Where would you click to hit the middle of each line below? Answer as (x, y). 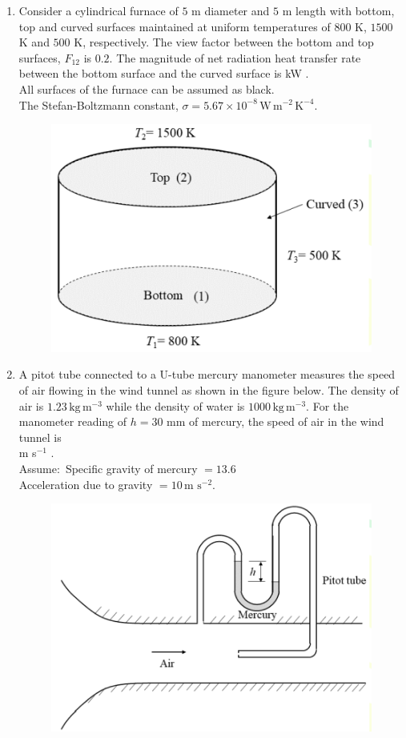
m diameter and (231, 10)
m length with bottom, (338, 10)
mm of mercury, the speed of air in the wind (275, 421)
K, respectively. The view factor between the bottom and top (224, 42)
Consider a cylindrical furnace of (98, 10)
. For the (328, 405)
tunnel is (40, 437)
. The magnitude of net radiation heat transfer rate (235, 57)
